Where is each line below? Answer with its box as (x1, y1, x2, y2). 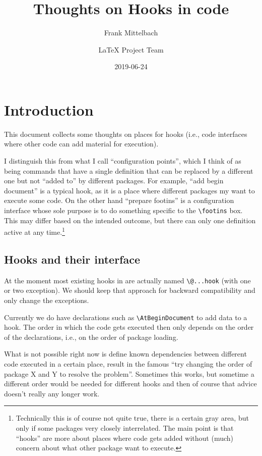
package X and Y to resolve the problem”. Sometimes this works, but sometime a (4, 368, 254, 379)
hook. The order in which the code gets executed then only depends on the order (4, 322, 254, 332)
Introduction (4, 99, 94, 120)
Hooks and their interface (4, 251, 140, 267)
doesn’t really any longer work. (4, 388, 100, 398)
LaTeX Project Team (98, 44, 164, 55)
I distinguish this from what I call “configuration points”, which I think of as (4, 156, 241, 166)
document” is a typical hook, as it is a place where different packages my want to (4, 185, 255, 195)
